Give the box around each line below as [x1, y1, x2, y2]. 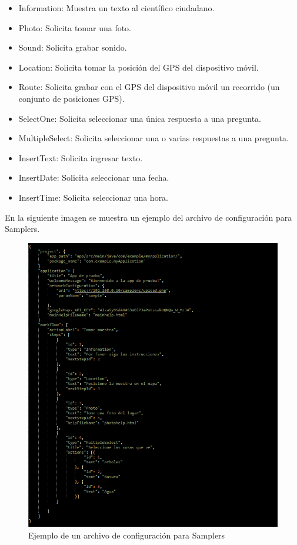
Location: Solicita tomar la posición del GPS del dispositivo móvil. [18, 61, 259, 73]
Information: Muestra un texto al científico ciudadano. [18, 2, 215, 14]
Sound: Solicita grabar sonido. [18, 41, 127, 54]
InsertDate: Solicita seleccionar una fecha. [18, 171, 169, 184]
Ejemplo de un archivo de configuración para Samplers [28, 529, 225, 541]
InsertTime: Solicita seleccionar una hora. [18, 191, 169, 203]
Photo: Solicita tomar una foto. [18, 21, 132, 34]
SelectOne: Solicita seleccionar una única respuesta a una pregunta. [18, 112, 261, 124]
